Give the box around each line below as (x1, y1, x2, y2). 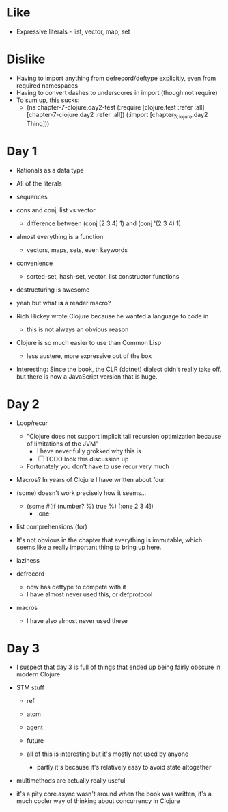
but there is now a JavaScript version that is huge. (16, 372, 158, 381)
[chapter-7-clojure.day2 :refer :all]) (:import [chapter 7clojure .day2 (26, 110, 208, 120)
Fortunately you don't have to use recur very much (26, 462, 169, 470)
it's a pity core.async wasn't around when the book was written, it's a (16, 789, 212, 798)
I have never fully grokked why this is (36, 446, 141, 455)
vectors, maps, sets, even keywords (26, 245, 128, 254)
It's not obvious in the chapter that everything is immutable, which (16, 535, 203, 544)
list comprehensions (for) (16, 522, 88, 531)
